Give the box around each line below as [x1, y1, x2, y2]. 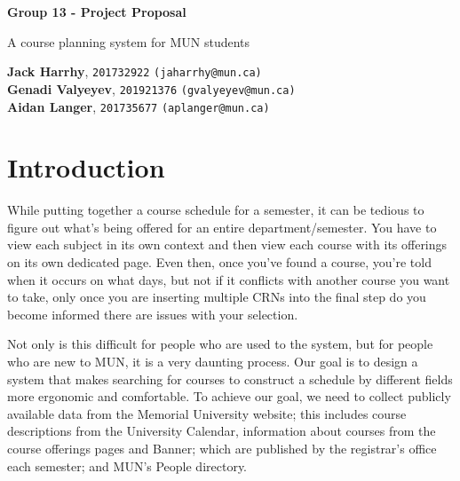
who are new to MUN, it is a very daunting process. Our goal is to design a [7, 352, 418, 371]
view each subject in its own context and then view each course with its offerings [7, 235, 448, 254]
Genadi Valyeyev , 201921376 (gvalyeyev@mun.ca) [7, 79, 296, 98]
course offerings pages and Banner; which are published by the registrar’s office [7, 439, 437, 457]
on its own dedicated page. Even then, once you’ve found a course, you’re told [7, 253, 432, 272]
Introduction [7, 149, 165, 185]
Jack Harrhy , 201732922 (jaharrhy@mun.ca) [7, 62, 262, 81]
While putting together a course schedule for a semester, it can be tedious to [7, 201, 424, 219]
